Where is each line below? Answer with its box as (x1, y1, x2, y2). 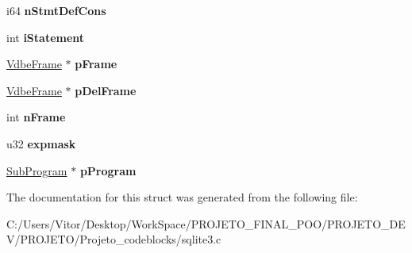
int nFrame (6, 109, 66, 125)
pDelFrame (75, 82, 137, 98)
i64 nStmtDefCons (6, 2, 106, 18)
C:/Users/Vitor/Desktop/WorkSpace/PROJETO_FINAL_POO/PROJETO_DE (6, 215, 406, 232)
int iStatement (6, 29, 85, 45)
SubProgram (6, 162, 67, 178)
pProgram (79, 162, 137, 178)
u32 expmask (6, 135, 76, 151)
